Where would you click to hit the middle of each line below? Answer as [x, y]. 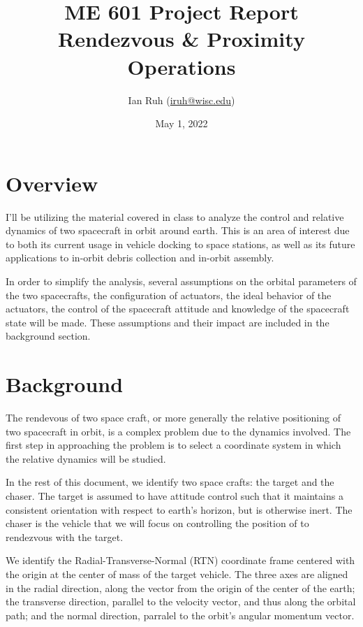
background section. [48, 336]
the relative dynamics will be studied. [86, 458]
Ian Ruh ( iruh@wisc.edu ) [181, 100]
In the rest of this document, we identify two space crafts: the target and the [170, 482]
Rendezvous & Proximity [181, 39]
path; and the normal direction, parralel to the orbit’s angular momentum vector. [180, 615]
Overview [52, 183]
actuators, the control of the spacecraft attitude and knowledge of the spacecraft [178, 309]
